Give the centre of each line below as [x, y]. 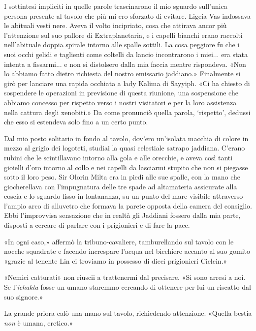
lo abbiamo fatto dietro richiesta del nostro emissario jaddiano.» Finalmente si [122, 74]
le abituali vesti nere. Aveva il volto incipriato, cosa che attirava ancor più [115, 25]
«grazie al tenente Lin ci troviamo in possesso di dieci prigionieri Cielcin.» [116, 260]
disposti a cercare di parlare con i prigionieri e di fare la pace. [97, 225]
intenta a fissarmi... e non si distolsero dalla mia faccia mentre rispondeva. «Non [125, 64]
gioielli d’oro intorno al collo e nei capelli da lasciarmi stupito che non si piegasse [126, 167]
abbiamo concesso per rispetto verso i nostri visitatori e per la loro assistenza [120, 102]
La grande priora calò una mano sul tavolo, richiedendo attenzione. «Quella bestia [128, 313]
